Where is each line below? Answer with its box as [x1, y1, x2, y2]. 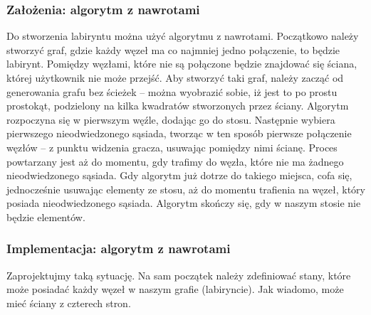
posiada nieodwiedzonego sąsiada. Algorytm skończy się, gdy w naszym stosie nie [6, 196, 361, 210]
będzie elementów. [6, 209, 85, 224]
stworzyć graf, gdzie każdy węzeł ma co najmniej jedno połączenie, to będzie [6, 42, 340, 57]
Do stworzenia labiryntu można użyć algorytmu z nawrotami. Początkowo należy [6, 28, 359, 43]
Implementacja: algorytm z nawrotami [6, 240, 231, 257]
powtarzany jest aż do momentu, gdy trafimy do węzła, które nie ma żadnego [6, 154, 344, 169]
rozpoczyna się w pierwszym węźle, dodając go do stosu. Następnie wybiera [6, 112, 335, 127]
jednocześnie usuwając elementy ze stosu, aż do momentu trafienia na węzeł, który [6, 181, 365, 196]
